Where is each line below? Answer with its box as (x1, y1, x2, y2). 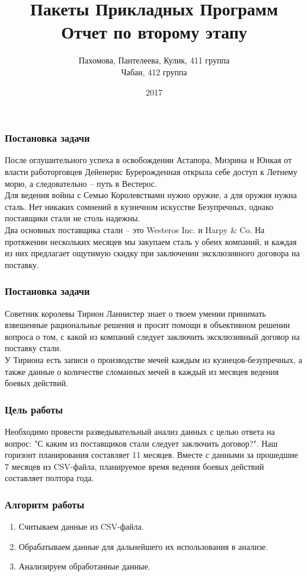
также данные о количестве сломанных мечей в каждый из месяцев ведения (5, 365, 279, 377)
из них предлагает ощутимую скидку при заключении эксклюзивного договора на (5, 247, 300, 259)
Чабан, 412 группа (121, 65, 187, 78)
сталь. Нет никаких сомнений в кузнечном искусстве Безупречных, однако (5, 200, 274, 212)
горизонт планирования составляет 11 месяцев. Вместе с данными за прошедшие (5, 448, 298, 461)
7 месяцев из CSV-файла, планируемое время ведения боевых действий (5, 460, 264, 472)
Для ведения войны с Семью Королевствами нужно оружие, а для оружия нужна (5, 189, 297, 201)
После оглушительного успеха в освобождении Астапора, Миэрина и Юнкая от (5, 154, 292, 166)
